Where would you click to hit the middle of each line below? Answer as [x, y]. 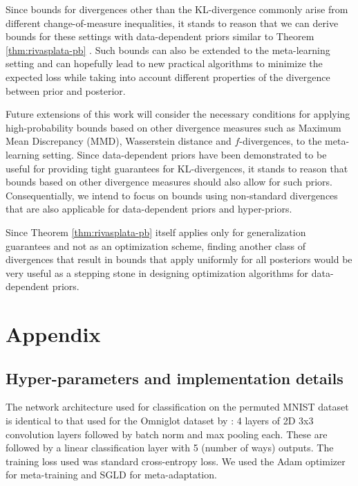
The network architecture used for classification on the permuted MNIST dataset [177, 407]
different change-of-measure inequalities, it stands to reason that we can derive [172, 22]
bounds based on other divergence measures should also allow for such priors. [169, 182]
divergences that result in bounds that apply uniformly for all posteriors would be [179, 259]
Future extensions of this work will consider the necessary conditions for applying [178, 114]
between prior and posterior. [66, 90]
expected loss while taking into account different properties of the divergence [168, 76]
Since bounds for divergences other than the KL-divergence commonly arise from [177, 9]
